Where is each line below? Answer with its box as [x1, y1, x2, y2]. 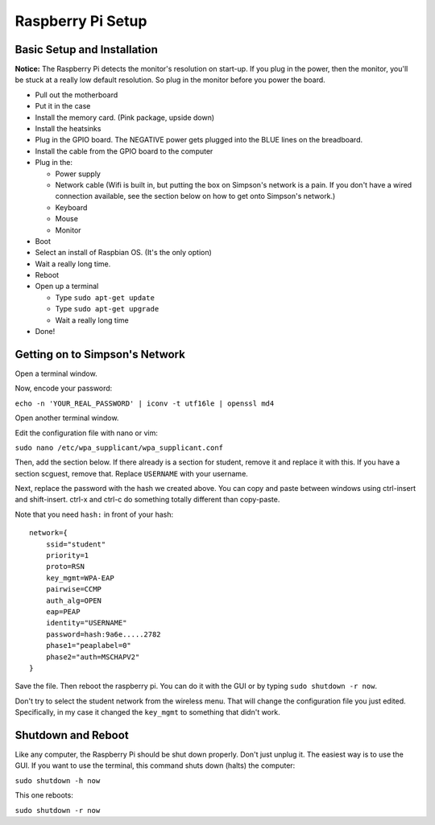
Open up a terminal [35, 282, 99, 291]
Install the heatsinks [35, 124, 101, 134]
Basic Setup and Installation [14, 43, 159, 56]
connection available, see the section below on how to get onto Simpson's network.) [55, 192, 336, 201]
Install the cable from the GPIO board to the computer [35, 146, 213, 156]
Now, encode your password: [14, 383, 113, 394]
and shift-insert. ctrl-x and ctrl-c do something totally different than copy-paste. [14, 495, 280, 505]
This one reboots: [14, 790, 74, 800]
